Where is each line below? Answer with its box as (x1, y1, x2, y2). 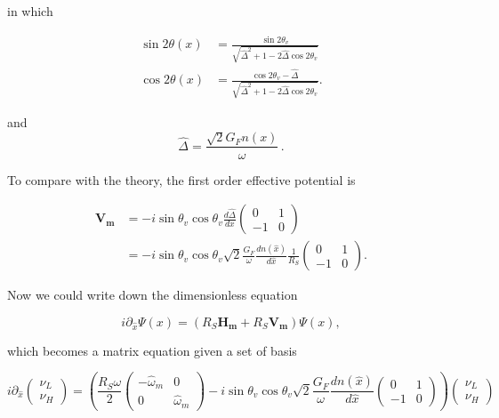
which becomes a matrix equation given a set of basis (7, 341, 297, 359)
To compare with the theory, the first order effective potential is (7, 170, 356, 189)
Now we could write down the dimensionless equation (7, 285, 298, 304)
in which (7, 2, 53, 20)
